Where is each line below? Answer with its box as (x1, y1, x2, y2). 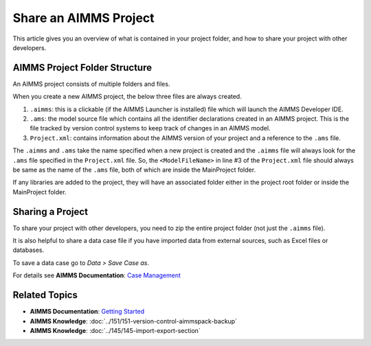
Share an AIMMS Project (12, 10, 155, 25)
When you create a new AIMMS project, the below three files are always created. (12, 93, 242, 101)
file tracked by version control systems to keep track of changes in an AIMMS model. (30, 124, 271, 132)
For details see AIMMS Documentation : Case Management (12, 271, 181, 279)
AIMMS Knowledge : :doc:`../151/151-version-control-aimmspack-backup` (30, 316, 237, 325)
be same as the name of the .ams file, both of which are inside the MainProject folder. (12, 165, 256, 174)
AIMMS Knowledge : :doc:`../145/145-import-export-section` (30, 326, 201, 334)
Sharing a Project (12, 206, 89, 218)
